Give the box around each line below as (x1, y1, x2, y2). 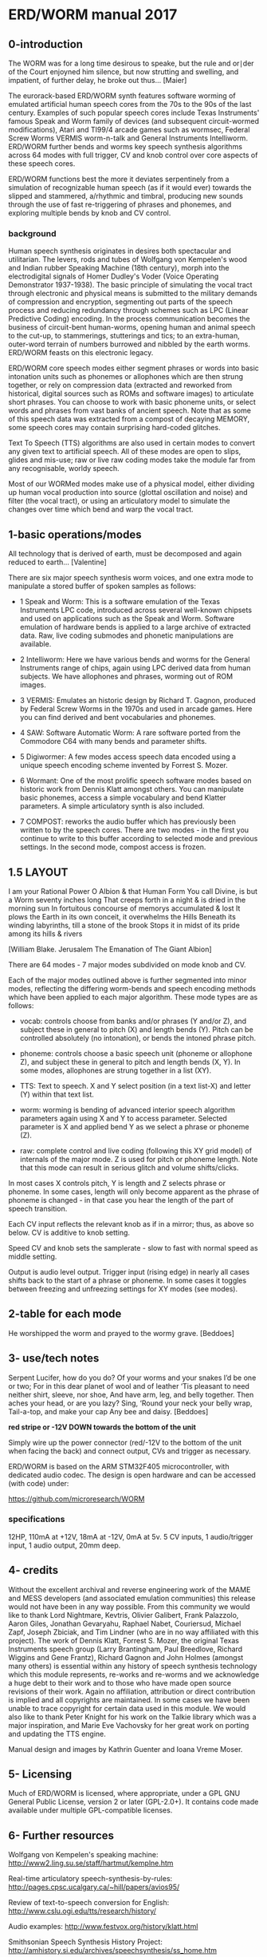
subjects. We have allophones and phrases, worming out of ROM (19, 672, 234, 682)
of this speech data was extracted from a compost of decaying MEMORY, (8, 414, 250, 424)
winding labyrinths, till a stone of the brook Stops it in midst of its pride (8, 920, 241, 930)
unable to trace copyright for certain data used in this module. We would (8, 1703, 246, 1713)
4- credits (8, 1564, 59, 1577)
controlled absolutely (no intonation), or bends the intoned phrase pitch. (19, 1033, 257, 1042)
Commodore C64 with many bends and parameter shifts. (19, 737, 207, 746)
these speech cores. (8, 159, 76, 168)
